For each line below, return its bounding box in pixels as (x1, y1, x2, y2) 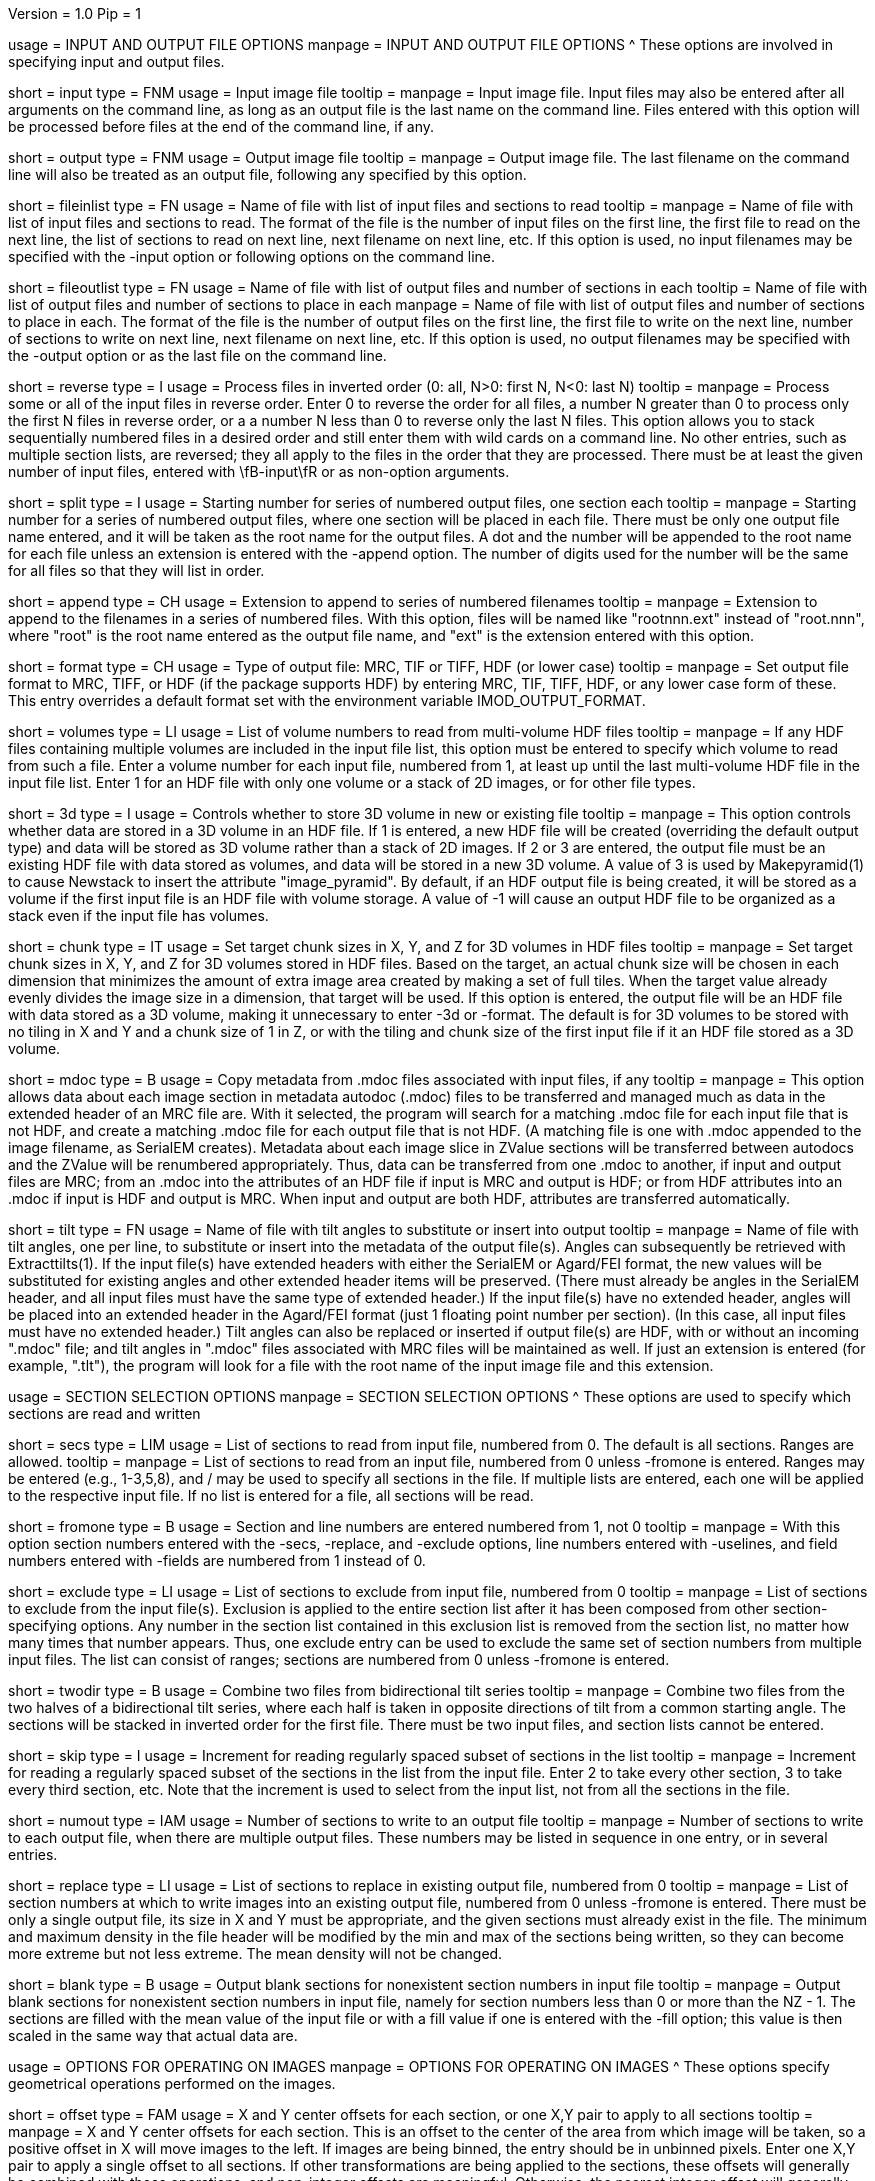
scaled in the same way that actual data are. (8, 2027, 298, 2044)
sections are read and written (8, 1405, 201, 1422)
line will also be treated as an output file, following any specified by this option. (8, 166, 527, 183)
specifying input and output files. (8, 53, 225, 70)
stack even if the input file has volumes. (8, 907, 269, 924)
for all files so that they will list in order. (8, 562, 265, 579)
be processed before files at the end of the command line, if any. (8, 118, 435, 135)
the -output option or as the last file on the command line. (8, 347, 387, 364)
